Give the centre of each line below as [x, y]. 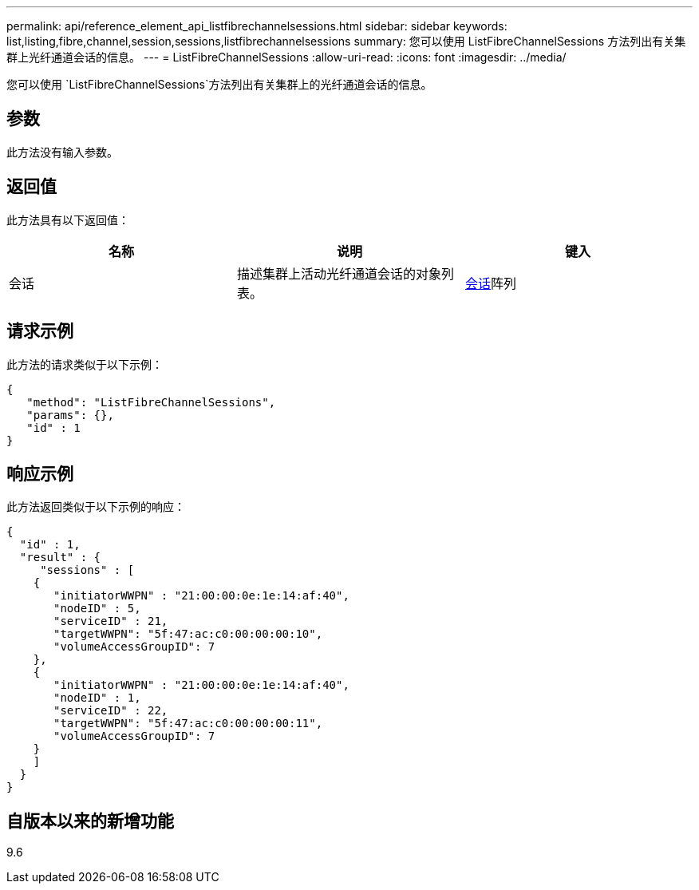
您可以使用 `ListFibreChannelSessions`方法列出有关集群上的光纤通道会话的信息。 [219, 84]
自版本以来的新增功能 [90, 821]
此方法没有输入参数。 [62, 152]
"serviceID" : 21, [111, 621]
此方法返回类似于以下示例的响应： [96, 507]
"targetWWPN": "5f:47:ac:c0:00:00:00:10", [188, 634]
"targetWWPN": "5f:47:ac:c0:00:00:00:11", [188, 724]
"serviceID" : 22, [111, 711]
